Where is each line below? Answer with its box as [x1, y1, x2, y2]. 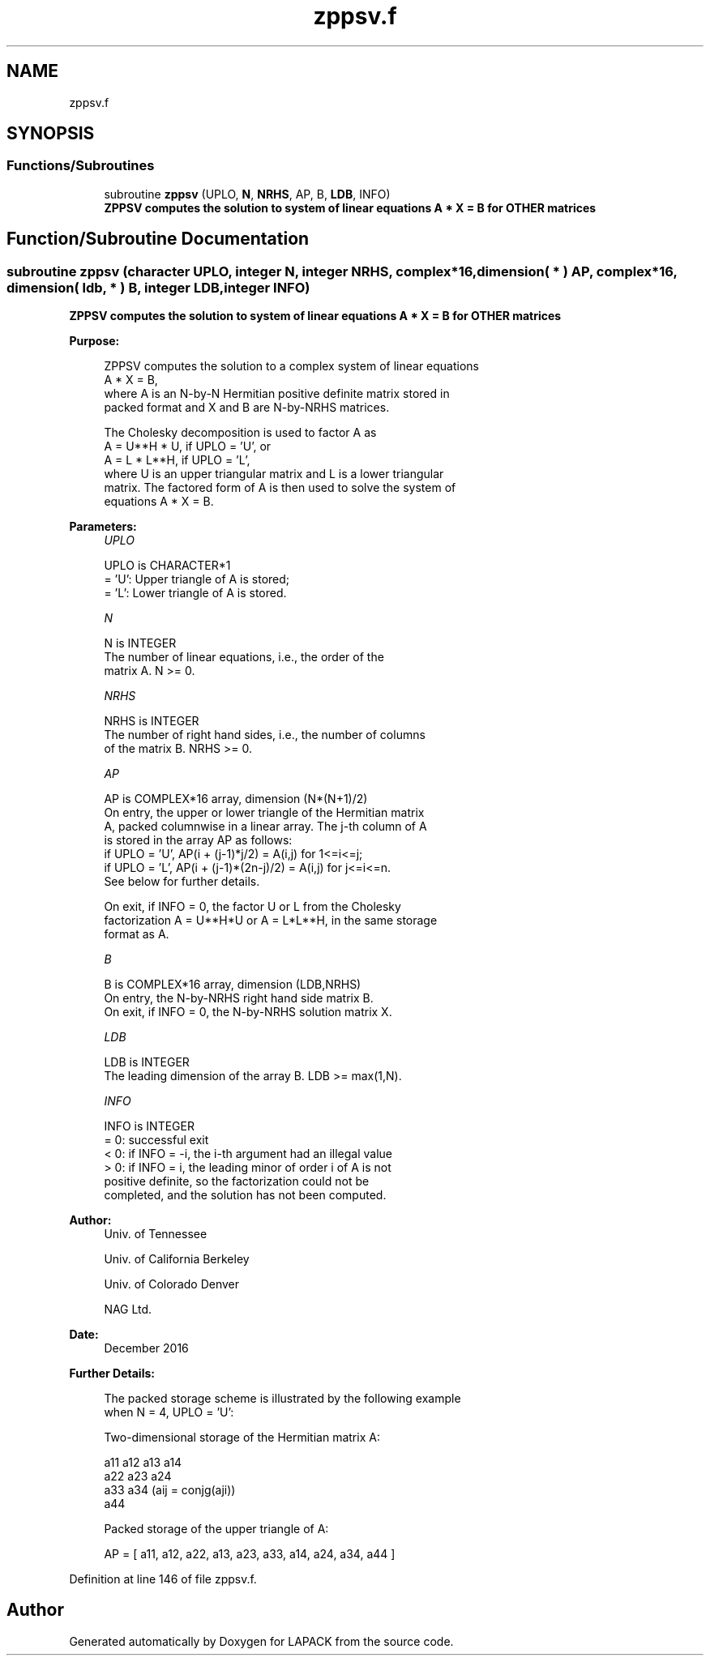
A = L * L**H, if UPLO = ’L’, [104, 453, 250, 468]
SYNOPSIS [6, 123, 95, 144]
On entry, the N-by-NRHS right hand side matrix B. [104, 991, 374, 1006]
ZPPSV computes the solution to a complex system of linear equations [104, 359, 479, 374]
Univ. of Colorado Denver [104, 1277, 240, 1292]
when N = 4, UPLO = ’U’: [104, 1405, 234, 1420]
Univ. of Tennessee [104, 1227, 207, 1241]
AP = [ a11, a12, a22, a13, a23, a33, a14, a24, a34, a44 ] [104, 1547, 396, 1562]
